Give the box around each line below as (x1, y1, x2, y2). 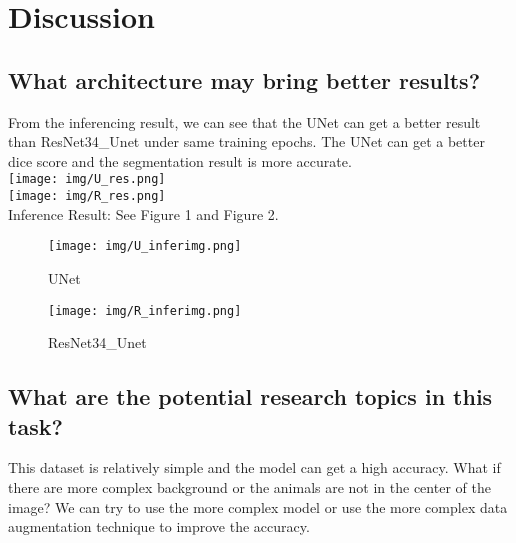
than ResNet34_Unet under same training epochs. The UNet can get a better (8, 131, 485, 152)
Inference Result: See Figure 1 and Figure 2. (8, 203, 279, 224)
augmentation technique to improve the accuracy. (8, 516, 310, 537)
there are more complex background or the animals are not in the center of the (8, 476, 491, 497)
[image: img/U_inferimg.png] (48, 239, 242, 254)
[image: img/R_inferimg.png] (48, 303, 242, 318)
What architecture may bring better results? (8, 64, 481, 95)
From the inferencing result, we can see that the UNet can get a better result (8, 111, 481, 132)
